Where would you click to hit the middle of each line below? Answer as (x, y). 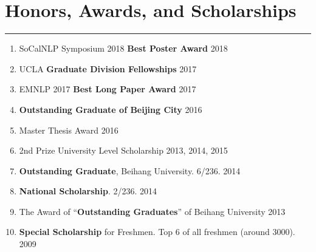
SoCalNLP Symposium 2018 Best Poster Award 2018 (123, 48)
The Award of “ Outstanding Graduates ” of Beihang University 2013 (152, 211)
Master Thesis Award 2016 (69, 130)
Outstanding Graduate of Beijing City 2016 (111, 109)
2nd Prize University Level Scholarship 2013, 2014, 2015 (123, 150)
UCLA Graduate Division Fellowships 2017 (108, 68)
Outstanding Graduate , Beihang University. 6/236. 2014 (130, 170)
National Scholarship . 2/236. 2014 (88, 191)
